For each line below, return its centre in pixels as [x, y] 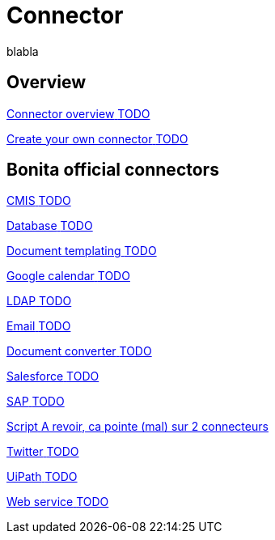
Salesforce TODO [53, 376]
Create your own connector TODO [97, 138]
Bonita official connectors [113, 170]
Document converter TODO [79, 351]
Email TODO [39, 326]
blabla [23, 51]
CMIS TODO [39, 201]
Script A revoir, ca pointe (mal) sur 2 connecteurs [137, 427]
